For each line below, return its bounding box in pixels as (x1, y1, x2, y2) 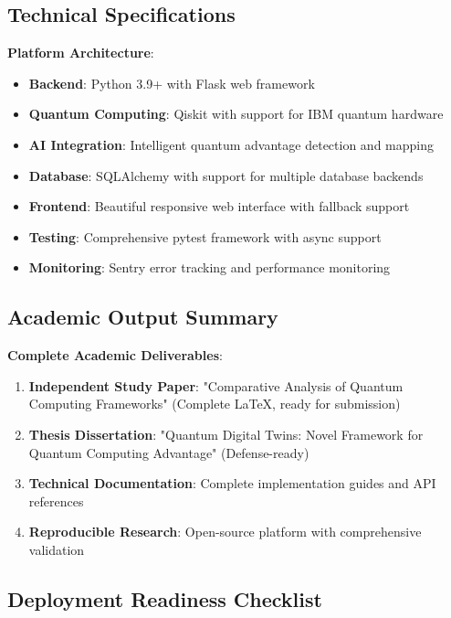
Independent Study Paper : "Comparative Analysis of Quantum (28, 376, 404, 395)
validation (28, 539, 85, 559)
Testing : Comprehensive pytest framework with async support (28, 227, 382, 246)
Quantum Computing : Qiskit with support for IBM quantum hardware (28, 104, 444, 123)
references (28, 491, 84, 510)
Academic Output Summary (7, 303, 278, 331)
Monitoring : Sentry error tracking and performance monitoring (28, 258, 391, 277)
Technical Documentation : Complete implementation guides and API (28, 474, 436, 493)
